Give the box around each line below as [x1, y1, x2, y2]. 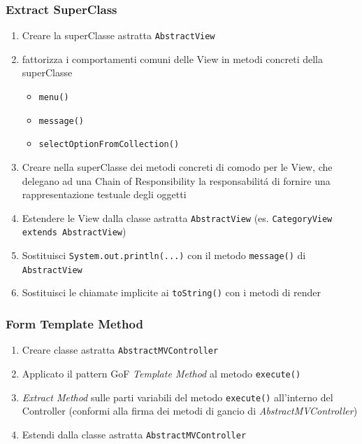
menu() [38, 92, 69, 103]
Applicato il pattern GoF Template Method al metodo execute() [22, 366, 301, 380]
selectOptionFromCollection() [38, 139, 180, 150]
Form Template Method [6, 315, 143, 333]
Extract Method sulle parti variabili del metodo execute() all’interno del [22, 389, 333, 404]
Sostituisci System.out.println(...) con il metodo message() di [22, 248, 306, 263]
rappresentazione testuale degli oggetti [22, 187, 187, 202]
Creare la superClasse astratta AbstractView [22, 28, 215, 43]
